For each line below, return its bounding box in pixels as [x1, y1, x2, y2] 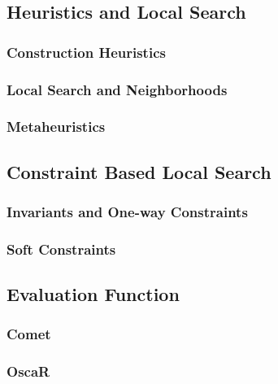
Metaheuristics [7, 116, 106, 137]
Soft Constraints [7, 238, 116, 259]
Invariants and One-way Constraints [7, 202, 248, 222]
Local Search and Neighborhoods [7, 79, 228, 99]
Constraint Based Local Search [7, 159, 271, 184]
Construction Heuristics [7, 41, 166, 62]
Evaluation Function [7, 281, 180, 307]
